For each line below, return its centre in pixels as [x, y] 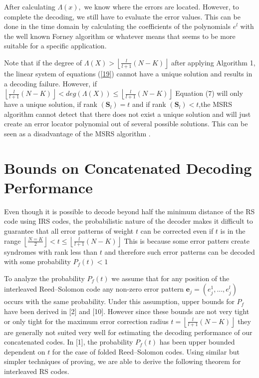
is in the [233, 231]
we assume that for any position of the [170, 278]
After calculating [30, 6]
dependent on [25, 351]
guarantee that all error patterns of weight [69, 231]
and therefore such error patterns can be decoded [180, 251]
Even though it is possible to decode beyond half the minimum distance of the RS [129, 211]
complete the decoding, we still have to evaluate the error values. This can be [122, 16]
